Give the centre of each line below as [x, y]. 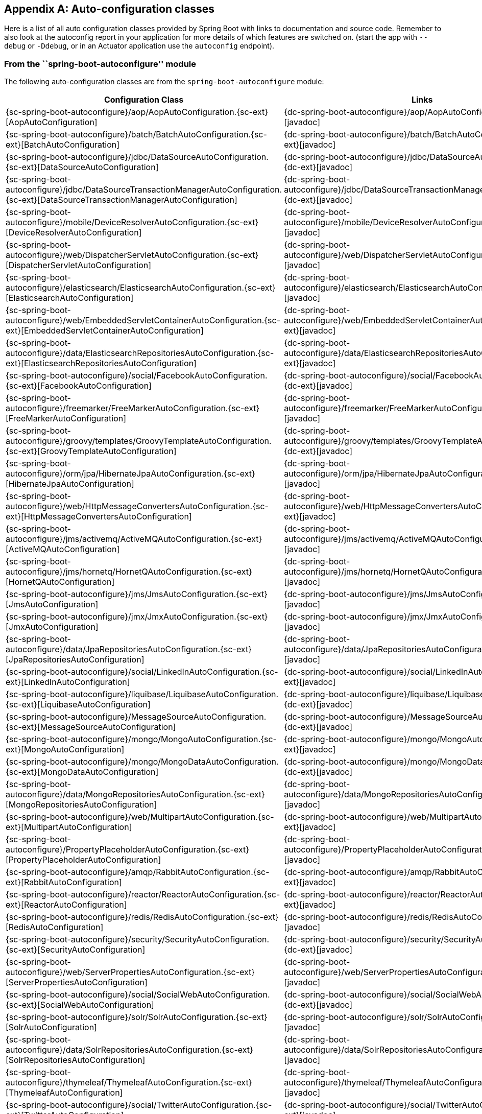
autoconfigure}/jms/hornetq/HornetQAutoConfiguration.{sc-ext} [129, 572]
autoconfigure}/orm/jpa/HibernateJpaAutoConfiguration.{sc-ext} [130, 474]
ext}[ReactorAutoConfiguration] [66, 905]
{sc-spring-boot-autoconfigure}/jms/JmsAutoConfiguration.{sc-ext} [137, 594]
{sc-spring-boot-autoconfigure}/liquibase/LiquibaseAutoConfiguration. [142, 694]
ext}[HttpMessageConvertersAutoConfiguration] [99, 517]
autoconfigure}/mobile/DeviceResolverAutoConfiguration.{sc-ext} [132, 222]
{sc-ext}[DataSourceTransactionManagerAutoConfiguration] [122, 200]
